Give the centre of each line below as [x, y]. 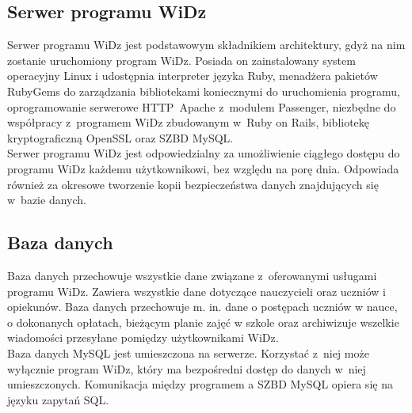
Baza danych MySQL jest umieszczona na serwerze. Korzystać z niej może [188, 352]
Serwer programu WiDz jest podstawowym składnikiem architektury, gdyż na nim [206, 45]
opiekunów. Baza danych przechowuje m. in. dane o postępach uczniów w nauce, [202, 307]
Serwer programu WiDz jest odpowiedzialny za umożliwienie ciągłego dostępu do [204, 153]
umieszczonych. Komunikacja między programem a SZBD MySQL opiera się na [200, 384]
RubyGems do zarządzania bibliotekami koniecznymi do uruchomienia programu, [204, 91]
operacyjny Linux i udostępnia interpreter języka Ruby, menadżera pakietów [193, 76]
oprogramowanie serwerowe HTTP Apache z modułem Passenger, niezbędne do [202, 106]
